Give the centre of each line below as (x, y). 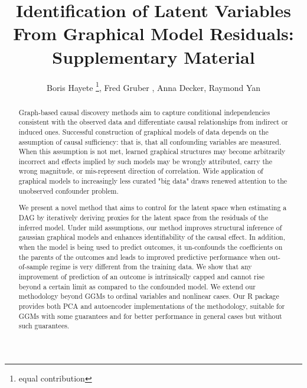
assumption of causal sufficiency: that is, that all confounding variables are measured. (150, 141)
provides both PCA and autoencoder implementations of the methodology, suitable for (152, 306)
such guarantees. (44, 326)
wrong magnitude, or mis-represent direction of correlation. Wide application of (141, 171)
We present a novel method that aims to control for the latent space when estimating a (153, 208)
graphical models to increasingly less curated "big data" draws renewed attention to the (153, 181)
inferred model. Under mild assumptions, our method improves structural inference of (150, 227)
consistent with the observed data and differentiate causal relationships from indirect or (153, 122)
